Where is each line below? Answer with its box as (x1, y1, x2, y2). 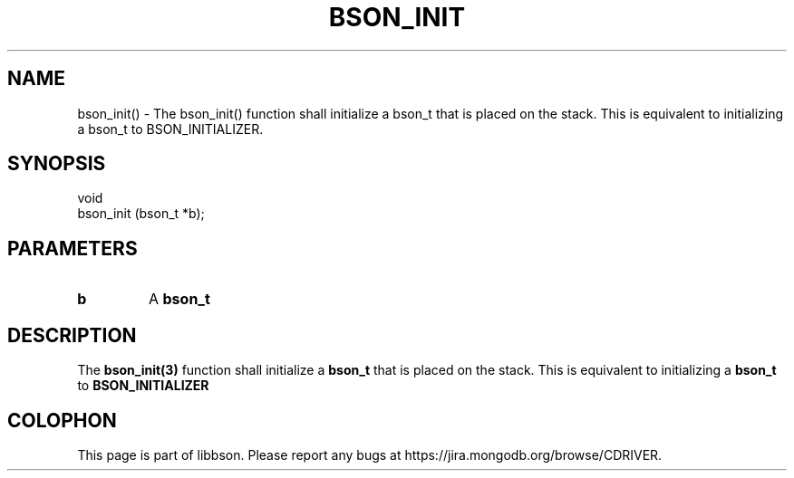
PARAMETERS (7, 236, 138, 260)
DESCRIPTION (7, 323, 137, 347)
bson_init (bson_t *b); (77, 206, 205, 222)
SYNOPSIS (7, 152, 106, 176)
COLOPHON (7, 408, 117, 432)
